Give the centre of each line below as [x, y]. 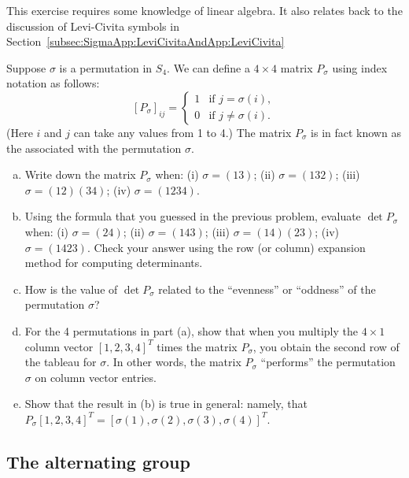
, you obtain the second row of [326, 346]
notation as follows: [53, 83]
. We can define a [208, 67]
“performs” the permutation [328, 362]
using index [360, 67]
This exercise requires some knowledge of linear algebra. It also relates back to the [204, 10]
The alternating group [98, 461]
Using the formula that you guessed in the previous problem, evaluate [193, 216]
